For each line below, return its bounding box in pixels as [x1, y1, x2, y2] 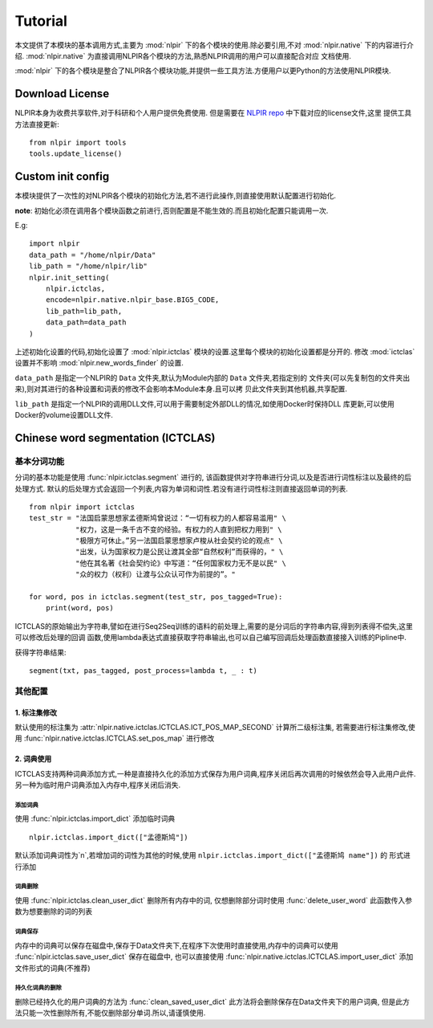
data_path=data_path [45, 318, 127, 327]
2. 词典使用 [14, 754, 52, 764]
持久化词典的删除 [14, 984, 62, 992]
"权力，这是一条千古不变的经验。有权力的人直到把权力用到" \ [75, 524, 282, 534]
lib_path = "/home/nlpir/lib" [29, 262, 148, 271]
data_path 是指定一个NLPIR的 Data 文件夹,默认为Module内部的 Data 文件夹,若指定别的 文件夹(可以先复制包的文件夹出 [14, 373, 411, 382]
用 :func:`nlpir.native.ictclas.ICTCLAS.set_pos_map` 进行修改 [14, 733, 215, 743]
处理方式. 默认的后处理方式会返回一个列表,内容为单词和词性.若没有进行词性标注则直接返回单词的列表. [14, 483, 349, 493]
